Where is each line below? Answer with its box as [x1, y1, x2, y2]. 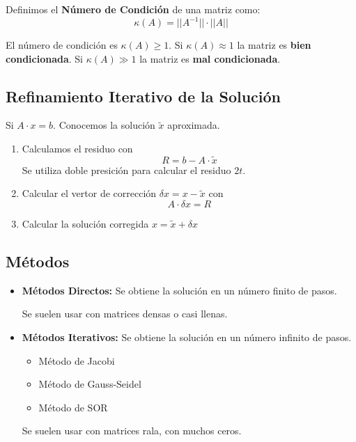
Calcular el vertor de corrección [22, 186, 157, 200]
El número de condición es [6, 38, 118, 52]
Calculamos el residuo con [22, 141, 133, 156]
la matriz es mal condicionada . [139, 51, 281, 65]
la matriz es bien [237, 38, 311, 52]
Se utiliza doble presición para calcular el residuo [22, 162, 231, 177]
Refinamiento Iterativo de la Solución [6, 85, 281, 106]
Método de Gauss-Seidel [38, 377, 141, 391]
